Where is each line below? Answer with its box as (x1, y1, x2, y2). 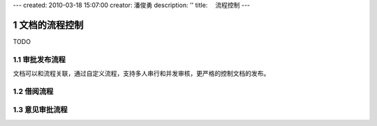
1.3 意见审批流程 (13, 105, 68, 115)
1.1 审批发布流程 (13, 54, 66, 64)
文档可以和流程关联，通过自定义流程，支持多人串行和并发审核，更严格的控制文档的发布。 (13, 70, 270, 78)
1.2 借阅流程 (13, 86, 54, 96)
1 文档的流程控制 (13, 19, 84, 31)
